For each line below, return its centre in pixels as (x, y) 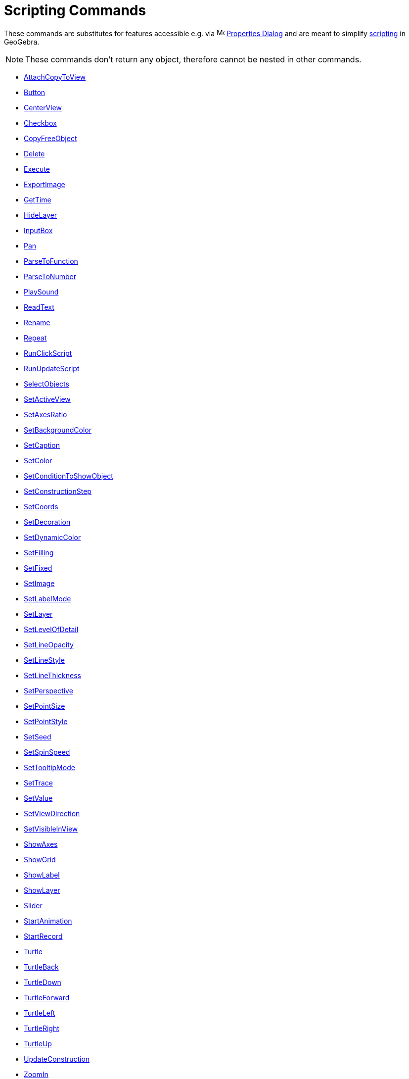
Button (35, 92)
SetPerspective (48, 690)
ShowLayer (42, 890)
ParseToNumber (50, 276)
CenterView (43, 107)
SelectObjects (46, 384)
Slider (33, 905)
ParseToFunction (51, 261)
